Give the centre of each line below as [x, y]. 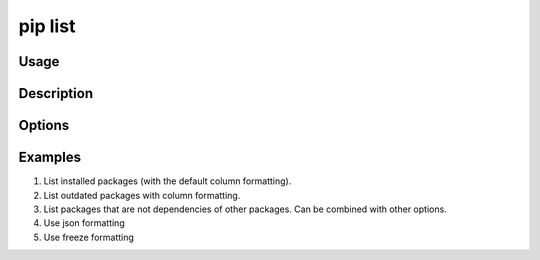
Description [56, 93]
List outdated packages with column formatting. [142, 195]
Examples [50, 157]
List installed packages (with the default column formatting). [167, 181]
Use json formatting [84, 223]
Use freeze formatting [89, 237]
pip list [47, 26]
